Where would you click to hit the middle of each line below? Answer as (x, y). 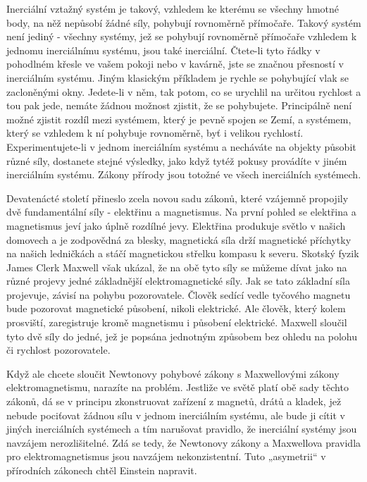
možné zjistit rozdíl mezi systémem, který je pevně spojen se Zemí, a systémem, (179, 119)
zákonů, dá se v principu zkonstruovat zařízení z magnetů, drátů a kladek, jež (174, 401)
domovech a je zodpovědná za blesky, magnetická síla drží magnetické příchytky (179, 239)
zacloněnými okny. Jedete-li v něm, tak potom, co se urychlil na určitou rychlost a (184, 91)
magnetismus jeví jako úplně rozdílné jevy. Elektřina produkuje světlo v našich (176, 225)
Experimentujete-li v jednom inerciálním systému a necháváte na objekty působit (181, 146)
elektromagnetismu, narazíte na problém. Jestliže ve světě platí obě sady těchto (178, 387)
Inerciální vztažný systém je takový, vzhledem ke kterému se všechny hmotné (173, 8)
